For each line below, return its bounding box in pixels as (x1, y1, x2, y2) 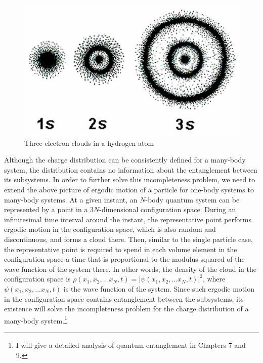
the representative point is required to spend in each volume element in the (4, 244, 237, 254)
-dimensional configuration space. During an (99, 204, 236, 215)
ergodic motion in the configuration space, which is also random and (4, 224, 216, 234)
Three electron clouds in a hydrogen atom (24, 137, 154, 148)
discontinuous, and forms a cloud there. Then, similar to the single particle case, (4, 233, 253, 244)
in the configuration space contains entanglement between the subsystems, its (4, 293, 244, 304)
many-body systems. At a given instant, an (4, 194, 138, 205)
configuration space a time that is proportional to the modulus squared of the (4, 254, 245, 264)
